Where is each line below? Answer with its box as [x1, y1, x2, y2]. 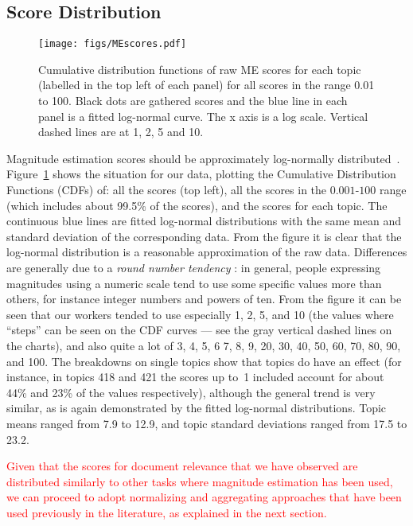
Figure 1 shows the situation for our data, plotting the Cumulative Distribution [6, 166, 396, 182]
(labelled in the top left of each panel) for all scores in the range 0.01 [38, 76, 375, 93]
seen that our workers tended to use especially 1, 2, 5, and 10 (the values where [6, 306, 394, 322]
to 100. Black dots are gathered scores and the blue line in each [38, 92, 348, 109]
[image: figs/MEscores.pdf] [38, 38, 187, 50]
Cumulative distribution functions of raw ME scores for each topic [38, 60, 361, 77]
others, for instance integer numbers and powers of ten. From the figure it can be [6, 290, 402, 307]
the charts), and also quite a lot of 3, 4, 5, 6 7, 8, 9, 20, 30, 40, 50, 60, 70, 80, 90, [6, 337, 401, 353]
